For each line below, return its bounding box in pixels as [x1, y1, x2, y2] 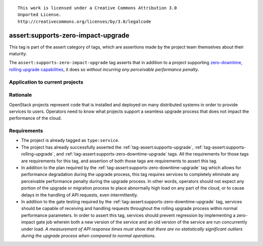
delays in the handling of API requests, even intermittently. [21, 192, 138, 198]
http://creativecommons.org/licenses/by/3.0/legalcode [18, 18, 151, 24]
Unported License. [18, 12, 62, 18]
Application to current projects [9, 78, 84, 85]
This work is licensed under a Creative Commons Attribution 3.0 [18, 5, 177, 11]
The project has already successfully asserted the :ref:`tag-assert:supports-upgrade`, [21, 144, 194, 150]
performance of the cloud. [9, 115, 62, 121]
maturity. [9, 51, 27, 57]
